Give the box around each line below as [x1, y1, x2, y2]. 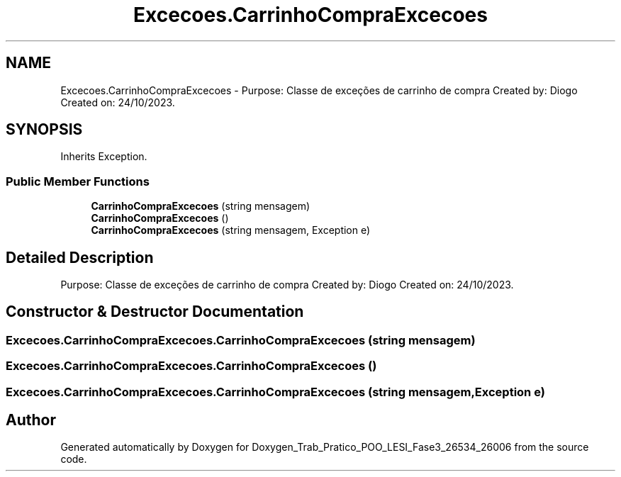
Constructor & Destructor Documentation [6, 303, 304, 321]
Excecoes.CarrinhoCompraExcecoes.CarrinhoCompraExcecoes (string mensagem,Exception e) [6, 384, 545, 399]
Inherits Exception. [60, 150, 147, 163]
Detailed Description [6, 248, 154, 266]
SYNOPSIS [6, 120, 83, 139]
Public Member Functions [6, 174, 150, 189]
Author [6, 411, 56, 430]
